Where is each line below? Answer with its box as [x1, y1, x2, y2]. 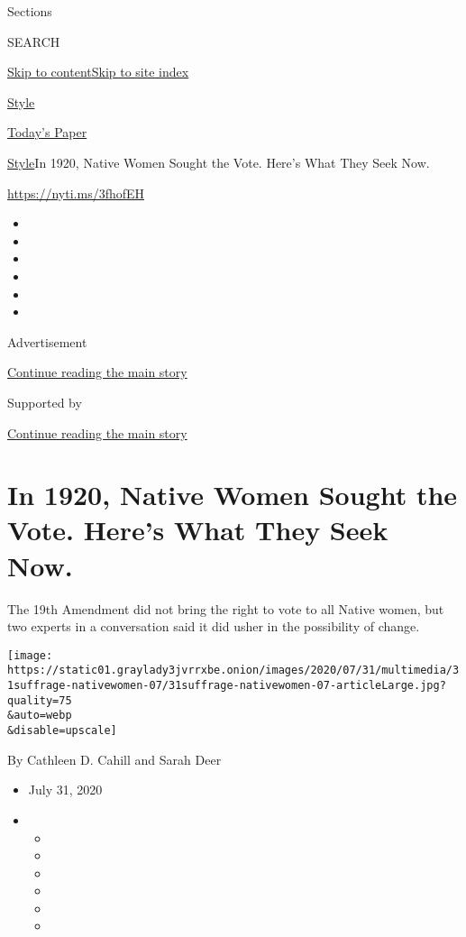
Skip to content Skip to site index [7, 62, 189, 81]
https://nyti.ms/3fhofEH [7, 183, 145, 202]
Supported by [7, 392, 82, 411]
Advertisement [7, 332, 87, 351]
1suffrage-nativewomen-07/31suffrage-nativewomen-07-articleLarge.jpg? [7, 679, 446, 693]
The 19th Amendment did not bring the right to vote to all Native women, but [7, 599, 444, 618]
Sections [7, 2, 52, 20]
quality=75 [7, 694, 72, 707]
